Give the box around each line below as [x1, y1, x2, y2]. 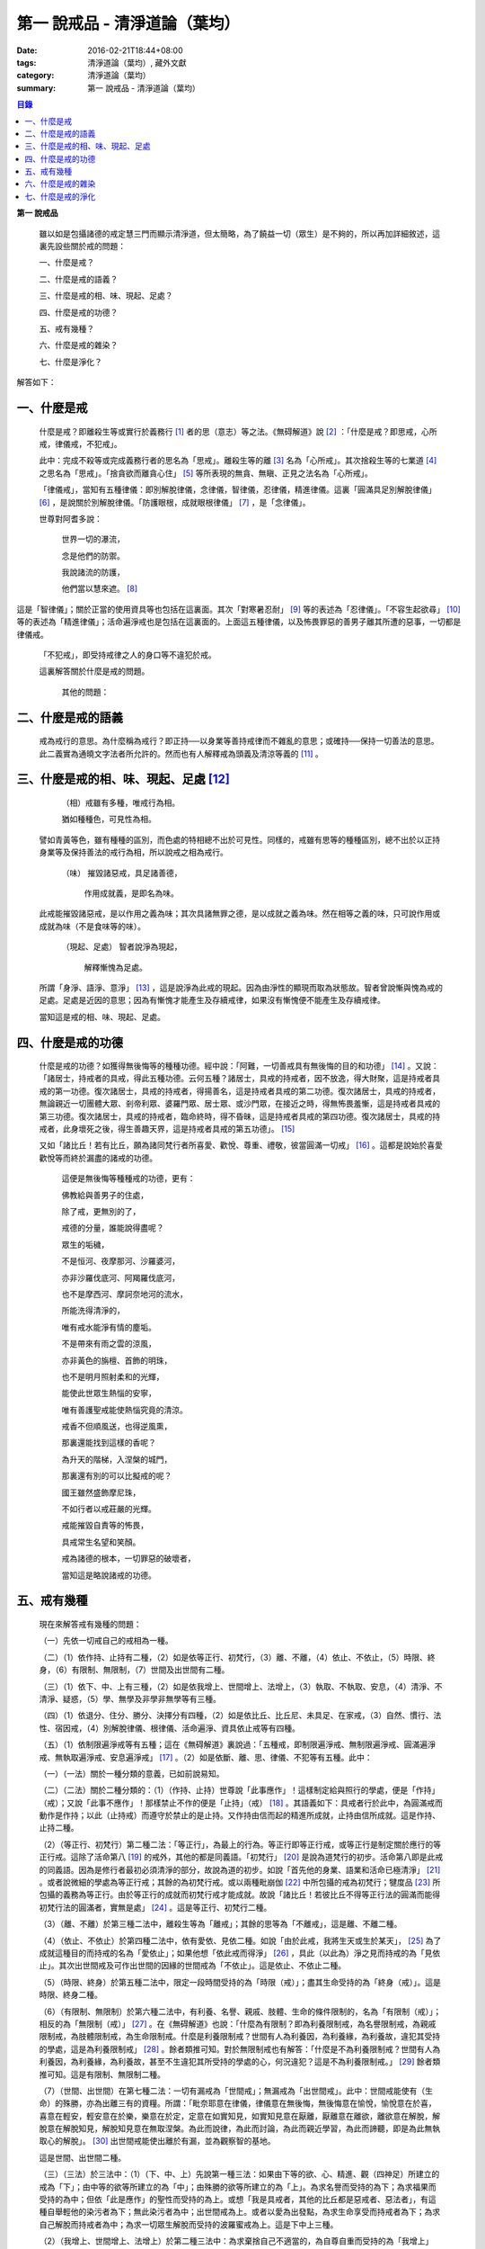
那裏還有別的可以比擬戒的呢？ [61, 1471, 172, 1482]
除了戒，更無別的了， [61, 1206, 141, 1216]
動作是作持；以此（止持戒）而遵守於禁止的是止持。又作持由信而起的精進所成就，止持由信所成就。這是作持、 [39, 1810, 440, 1821]
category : [16, 70, 55, 81]
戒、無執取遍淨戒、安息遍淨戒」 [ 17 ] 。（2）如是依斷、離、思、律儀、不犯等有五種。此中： [39, 1752, 373, 1762]
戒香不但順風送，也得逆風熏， [61, 1421, 172, 1432]
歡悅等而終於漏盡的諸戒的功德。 [39, 1152, 157, 1163]
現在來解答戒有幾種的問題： [39, 1619, 142, 1629]
